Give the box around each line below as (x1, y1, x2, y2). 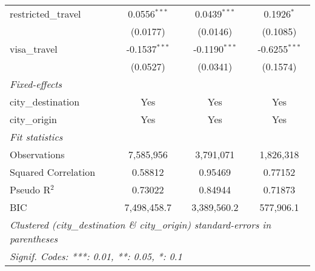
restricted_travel (10, 7, 81, 21)
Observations (10, 147, 65, 161)
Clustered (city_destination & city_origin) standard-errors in (10, 218, 271, 232)
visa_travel (10, 42, 58, 56)
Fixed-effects (10, 77, 62, 91)
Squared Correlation (10, 165, 96, 179)
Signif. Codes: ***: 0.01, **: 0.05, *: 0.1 (10, 249, 182, 263)
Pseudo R (10, 182, 51, 196)
